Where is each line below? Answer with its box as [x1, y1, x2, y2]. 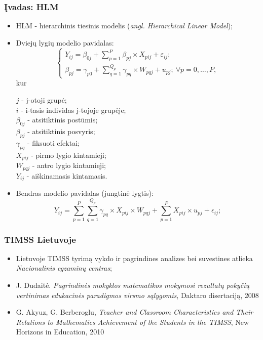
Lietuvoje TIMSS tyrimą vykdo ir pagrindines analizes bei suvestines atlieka [16, 252, 253, 263]
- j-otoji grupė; [21, 95, 67, 105]
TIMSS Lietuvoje [4, 233, 76, 245]
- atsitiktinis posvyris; [27, 126, 95, 137]
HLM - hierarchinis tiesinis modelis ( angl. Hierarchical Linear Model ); [16, 20, 233, 31]
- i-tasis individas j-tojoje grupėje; [21, 104, 126, 115]
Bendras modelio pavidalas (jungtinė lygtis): [16, 188, 154, 198]
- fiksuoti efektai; [27, 137, 80, 148]
